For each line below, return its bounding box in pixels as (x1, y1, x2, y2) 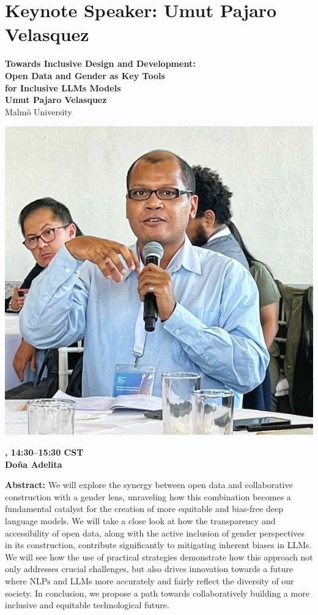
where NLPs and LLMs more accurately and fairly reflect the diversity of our (5, 574, 294, 587)
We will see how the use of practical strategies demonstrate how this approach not (5, 550, 313, 563)
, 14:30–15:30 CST (5, 446, 84, 458)
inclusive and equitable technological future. (5, 598, 169, 611)
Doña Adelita (5, 457, 62, 470)
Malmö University (5, 105, 72, 118)
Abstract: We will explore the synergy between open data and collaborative (5, 478, 293, 491)
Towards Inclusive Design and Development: (5, 57, 196, 70)
